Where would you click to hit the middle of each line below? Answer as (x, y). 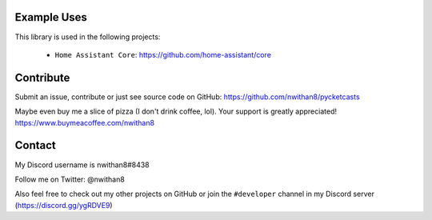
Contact (35, 145)
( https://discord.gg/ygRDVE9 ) (64, 205)
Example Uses (51, 17)
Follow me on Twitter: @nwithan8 (70, 179)
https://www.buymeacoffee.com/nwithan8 (85, 122)
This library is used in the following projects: (88, 37)
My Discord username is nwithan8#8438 (82, 165)
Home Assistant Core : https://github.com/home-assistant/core (163, 54)
